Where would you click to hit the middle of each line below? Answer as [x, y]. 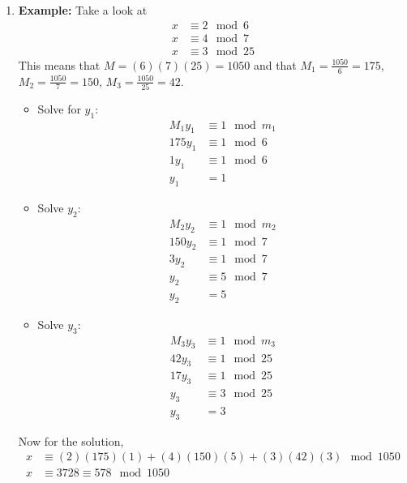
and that [275, 64]
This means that [59, 64]
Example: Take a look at [83, 10]
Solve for [59, 108]
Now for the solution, [71, 440]
